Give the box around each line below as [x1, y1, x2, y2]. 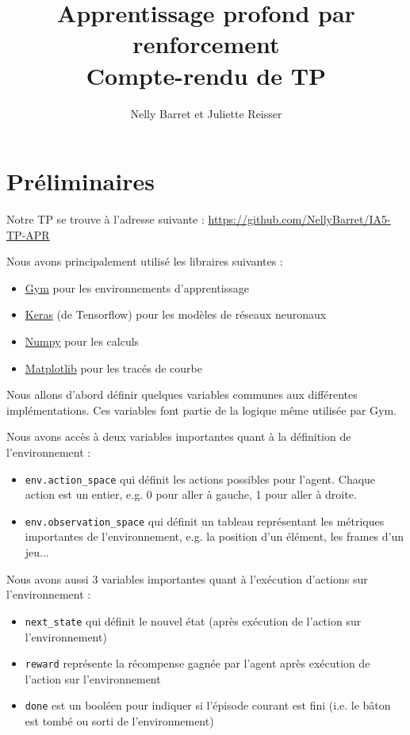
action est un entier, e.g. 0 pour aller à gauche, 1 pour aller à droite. [25, 486, 357, 503]
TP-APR [6, 226, 50, 243]
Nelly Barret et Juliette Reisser [130, 105, 282, 121]
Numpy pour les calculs [25, 333, 140, 349]
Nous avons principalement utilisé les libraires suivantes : [6, 253, 283, 270]
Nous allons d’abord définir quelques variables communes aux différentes [6, 386, 358, 403]
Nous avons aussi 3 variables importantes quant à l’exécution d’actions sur [6, 570, 368, 587]
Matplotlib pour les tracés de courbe [25, 359, 202, 376]
